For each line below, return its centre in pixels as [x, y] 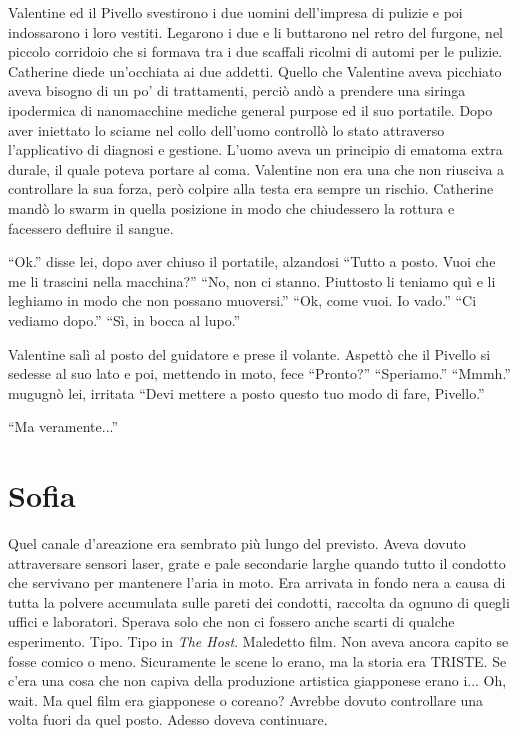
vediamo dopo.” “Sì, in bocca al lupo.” [124, 319]
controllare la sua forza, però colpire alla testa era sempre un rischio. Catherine [251, 188]
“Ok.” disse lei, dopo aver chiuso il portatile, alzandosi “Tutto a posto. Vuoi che [252, 261]
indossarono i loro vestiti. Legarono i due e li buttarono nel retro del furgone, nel [256, 31]
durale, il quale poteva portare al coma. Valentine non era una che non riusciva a [256, 168]
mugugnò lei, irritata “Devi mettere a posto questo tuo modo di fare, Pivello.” [246, 392]
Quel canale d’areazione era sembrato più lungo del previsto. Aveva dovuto [237, 543]
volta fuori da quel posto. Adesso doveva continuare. [168, 719]
